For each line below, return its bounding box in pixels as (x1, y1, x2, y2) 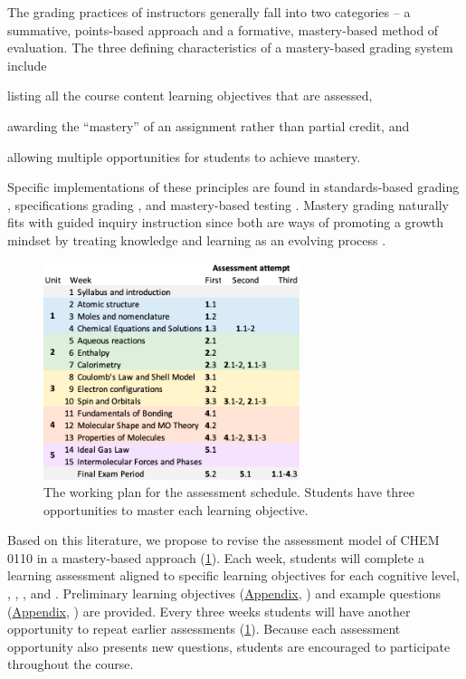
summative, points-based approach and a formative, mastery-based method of (7, 20, 439, 39)
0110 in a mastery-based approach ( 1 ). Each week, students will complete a (7, 548, 424, 567)
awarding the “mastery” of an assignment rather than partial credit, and (7, 116, 410, 135)
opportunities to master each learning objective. (43, 500, 309, 519)
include (7, 55, 47, 74)
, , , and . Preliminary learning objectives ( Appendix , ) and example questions (7, 584, 441, 603)
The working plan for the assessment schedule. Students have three (43, 483, 415, 502)
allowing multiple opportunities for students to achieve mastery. (7, 147, 361, 166)
